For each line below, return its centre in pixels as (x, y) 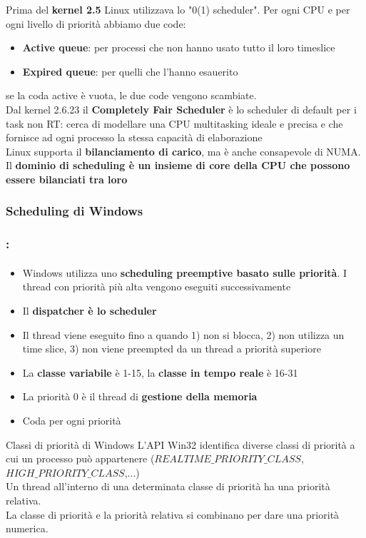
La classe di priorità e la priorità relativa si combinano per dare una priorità (173, 514)
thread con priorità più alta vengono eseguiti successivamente (157, 286)
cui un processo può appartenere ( (80, 458)
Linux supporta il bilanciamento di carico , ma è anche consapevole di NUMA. (183, 151)
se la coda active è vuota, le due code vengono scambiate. (131, 95)
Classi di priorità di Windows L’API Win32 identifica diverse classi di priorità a (181, 444)
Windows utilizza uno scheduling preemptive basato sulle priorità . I (185, 272)
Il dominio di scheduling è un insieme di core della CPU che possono (178, 165)
